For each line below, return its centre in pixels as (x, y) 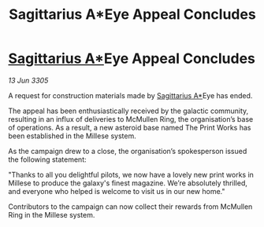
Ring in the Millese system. (52, 214)
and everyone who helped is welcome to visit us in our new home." (117, 191)
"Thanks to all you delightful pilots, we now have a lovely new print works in (131, 174)
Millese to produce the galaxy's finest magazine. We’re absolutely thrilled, (128, 183)
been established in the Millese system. (72, 136)
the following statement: (47, 159)
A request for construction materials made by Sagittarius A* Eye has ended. (130, 95)
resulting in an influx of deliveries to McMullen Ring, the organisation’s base (131, 119)
